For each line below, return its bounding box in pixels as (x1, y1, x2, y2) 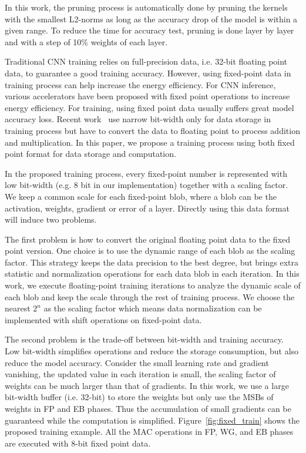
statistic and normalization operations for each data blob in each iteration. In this (5, 267, 300, 280)
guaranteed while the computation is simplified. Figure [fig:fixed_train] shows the (5, 414, 300, 426)
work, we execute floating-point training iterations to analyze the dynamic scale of (5, 279, 301, 291)
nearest (5, 302, 31, 314)
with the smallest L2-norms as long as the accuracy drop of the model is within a (5, 12, 298, 25)
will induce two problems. (5, 213, 97, 226)
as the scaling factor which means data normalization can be (43, 302, 262, 314)
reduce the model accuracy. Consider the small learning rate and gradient (5, 356, 269, 368)
